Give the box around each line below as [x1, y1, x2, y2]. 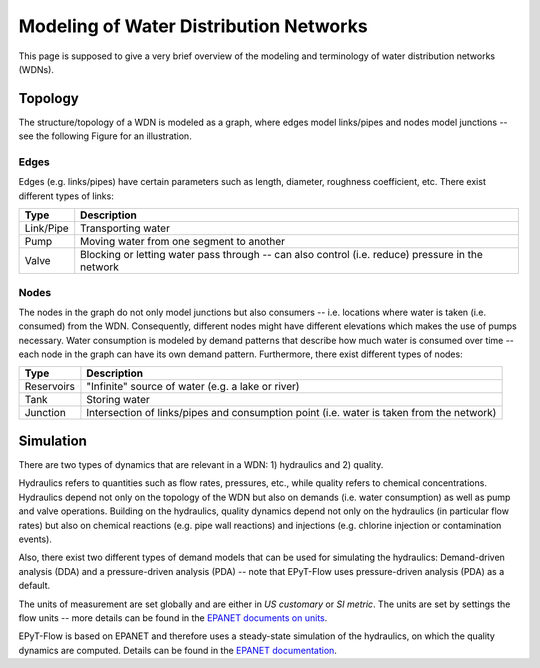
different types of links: [18, 190, 114, 202]
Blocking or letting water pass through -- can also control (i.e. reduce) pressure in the [80, 248, 484, 262]
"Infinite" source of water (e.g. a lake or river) [86, 380, 300, 394]
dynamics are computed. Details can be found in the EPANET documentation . [18, 644, 337, 656]
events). [18, 533, 52, 545]
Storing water [86, 393, 150, 407]
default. [18, 580, 51, 592]
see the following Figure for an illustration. [18, 130, 192, 142]
